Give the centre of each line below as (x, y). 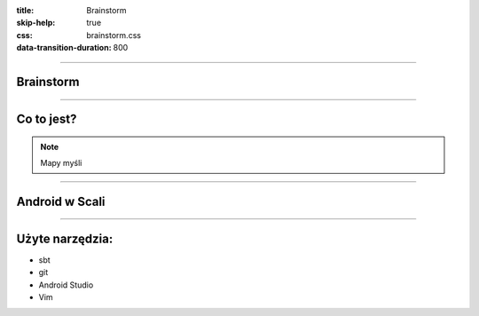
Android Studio (66, 285)
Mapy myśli (61, 162)
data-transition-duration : (64, 48)
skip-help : (36, 23)
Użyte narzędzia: (65, 238)
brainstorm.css (114, 35)
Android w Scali (61, 201)
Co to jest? (47, 119)
